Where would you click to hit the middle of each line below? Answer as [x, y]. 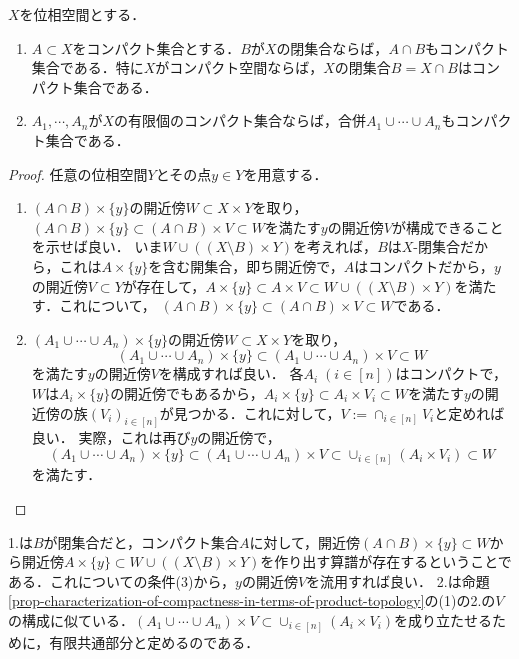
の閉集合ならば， [332, 47]
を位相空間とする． [82, 14]
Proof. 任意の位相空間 [78, 173]
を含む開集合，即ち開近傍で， [246, 265]
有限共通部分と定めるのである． [154, 641]
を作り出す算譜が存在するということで [386, 561]
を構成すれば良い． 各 [231, 373]
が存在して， [164, 285]
